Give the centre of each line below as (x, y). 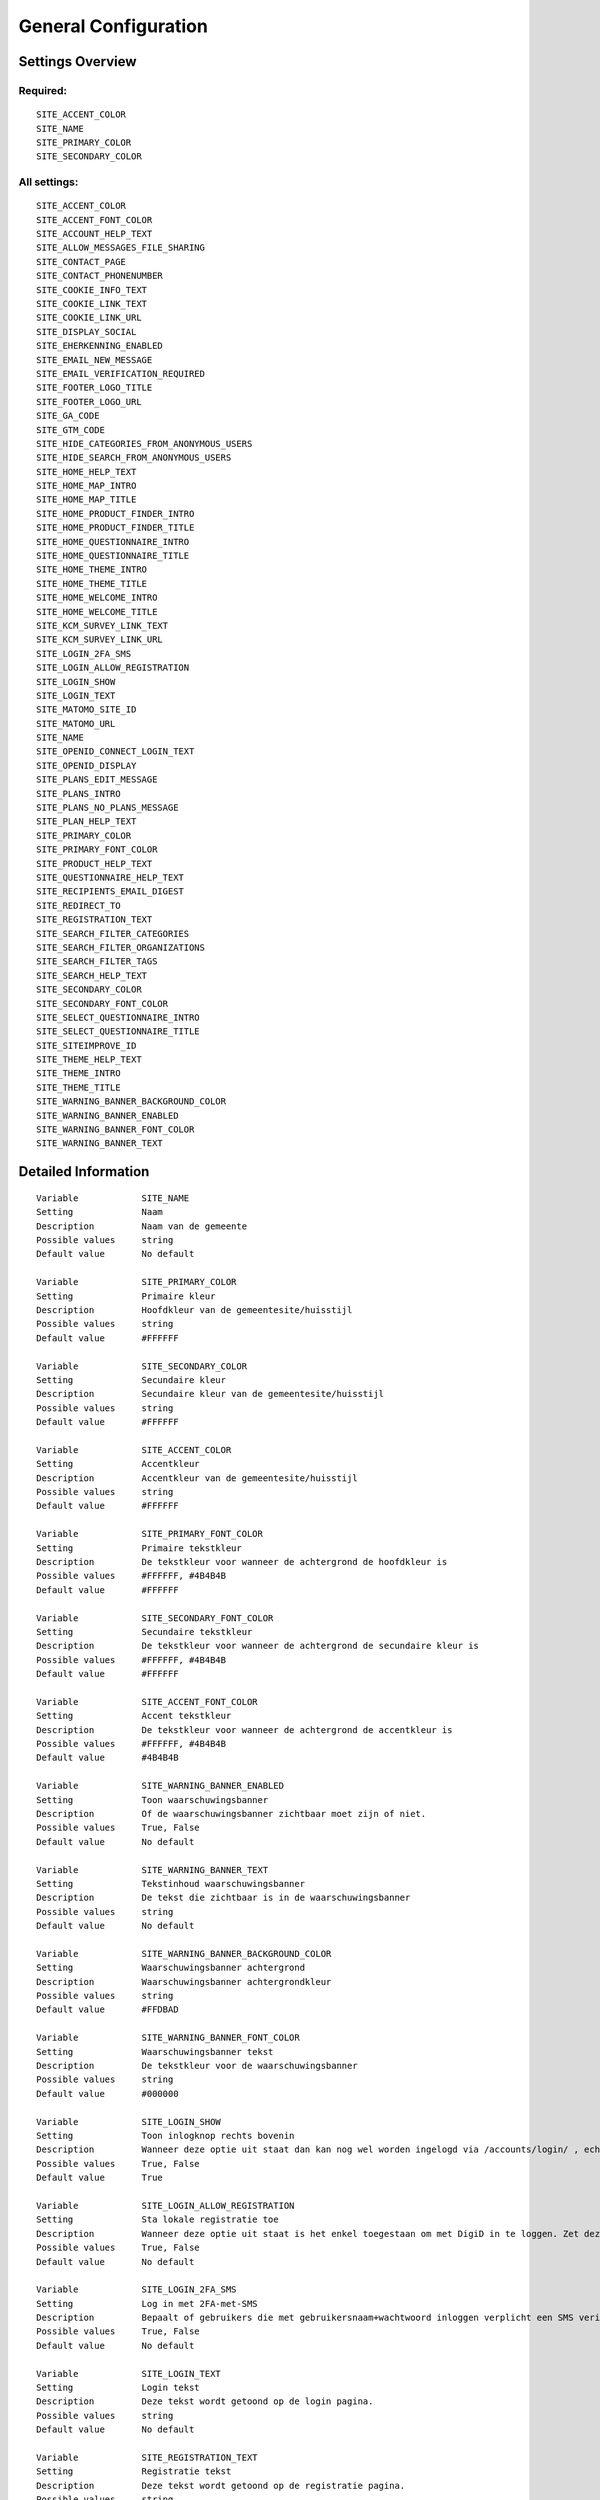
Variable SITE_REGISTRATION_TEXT (147, 2457)
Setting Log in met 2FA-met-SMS (147, 2303)
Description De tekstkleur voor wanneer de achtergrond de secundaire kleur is (258, 1646)
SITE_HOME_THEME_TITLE (92, 583)
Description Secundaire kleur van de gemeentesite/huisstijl (210, 1394)
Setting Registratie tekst (134, 2471)
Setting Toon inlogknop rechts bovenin (165, 2135)
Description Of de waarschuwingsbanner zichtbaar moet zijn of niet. (231, 1814)
